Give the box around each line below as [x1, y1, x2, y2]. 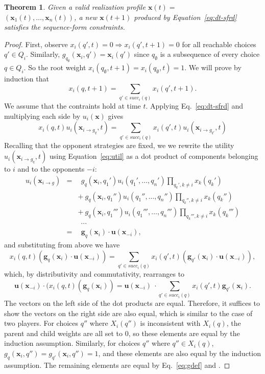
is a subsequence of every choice [160, 49, 260, 59]
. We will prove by [184, 62, 242, 73]
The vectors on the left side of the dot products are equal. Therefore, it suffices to [4, 298, 260, 308]
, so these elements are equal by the [128, 327, 240, 338]
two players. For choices [4, 318, 79, 328]
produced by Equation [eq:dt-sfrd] [134, 11, 237, 22]
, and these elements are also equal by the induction [98, 348, 261, 359]
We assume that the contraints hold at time [4, 100, 141, 111]
